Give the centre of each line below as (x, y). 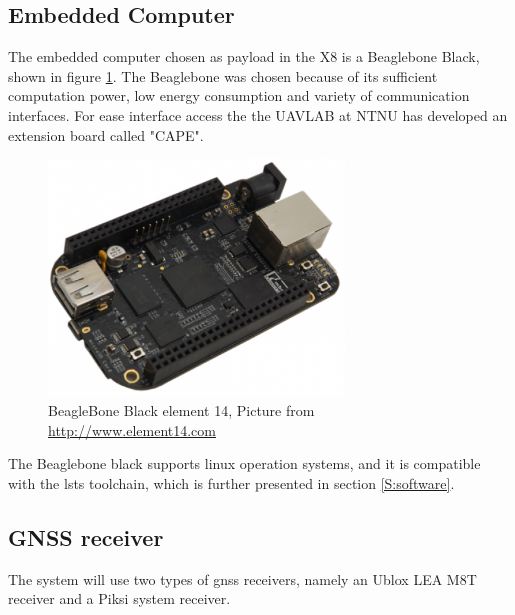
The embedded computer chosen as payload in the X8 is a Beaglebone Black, (244, 56)
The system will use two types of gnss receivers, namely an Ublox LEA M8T (242, 578)
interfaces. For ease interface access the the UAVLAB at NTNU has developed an (258, 114)
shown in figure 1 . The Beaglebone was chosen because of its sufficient (223, 75)
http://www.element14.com (132, 429)
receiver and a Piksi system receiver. (119, 598)
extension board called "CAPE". (106, 134)
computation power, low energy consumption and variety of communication (239, 95)
